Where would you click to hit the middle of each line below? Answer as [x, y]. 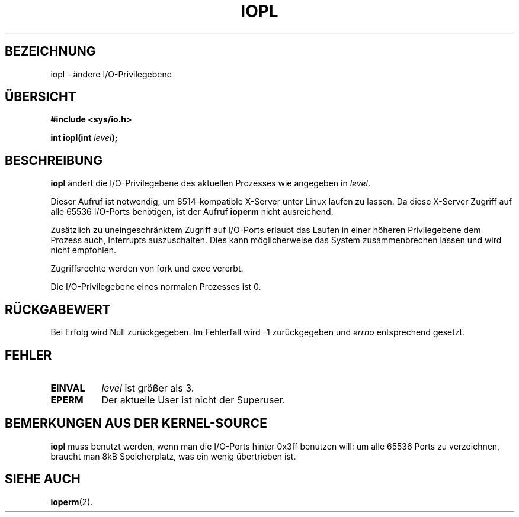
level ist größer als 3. [148, 388]
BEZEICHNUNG [50, 51]
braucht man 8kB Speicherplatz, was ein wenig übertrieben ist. [173, 456]
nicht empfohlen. [84, 250]
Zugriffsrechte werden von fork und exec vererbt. [147, 269]
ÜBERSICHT [41, 97]
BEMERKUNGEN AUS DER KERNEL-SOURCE [136, 424]
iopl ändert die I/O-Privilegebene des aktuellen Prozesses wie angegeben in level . [210, 183]
